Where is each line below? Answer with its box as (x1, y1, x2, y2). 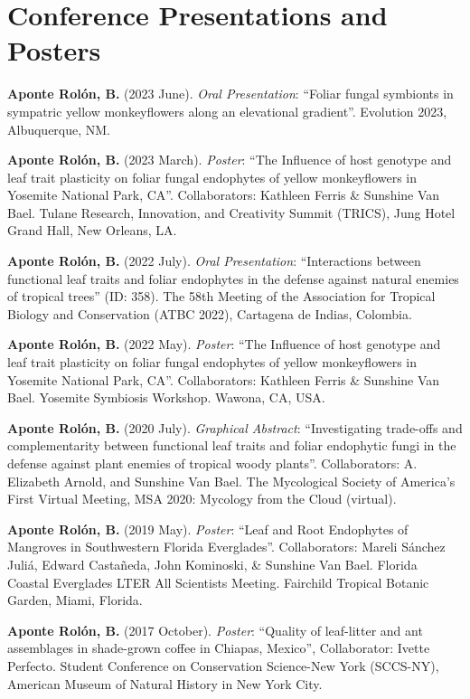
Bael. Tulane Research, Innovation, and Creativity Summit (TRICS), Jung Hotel (7, 203, 456, 222)
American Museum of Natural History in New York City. (7, 674, 323, 693)
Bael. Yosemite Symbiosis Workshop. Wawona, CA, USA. (7, 388, 325, 407)
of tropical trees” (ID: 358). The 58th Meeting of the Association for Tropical (7, 287, 436, 306)
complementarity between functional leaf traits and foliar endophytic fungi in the (7, 436, 456, 455)
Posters (7, 32, 101, 69)
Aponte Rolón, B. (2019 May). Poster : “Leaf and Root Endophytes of (7, 519, 409, 538)
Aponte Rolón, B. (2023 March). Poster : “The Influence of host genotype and (7, 150, 452, 169)
